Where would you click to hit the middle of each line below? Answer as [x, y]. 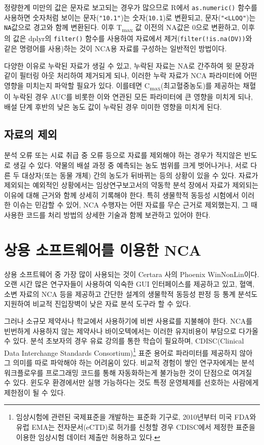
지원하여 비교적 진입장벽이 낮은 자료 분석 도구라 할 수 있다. [97, 304]
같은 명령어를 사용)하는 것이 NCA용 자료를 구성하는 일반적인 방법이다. [115, 48]
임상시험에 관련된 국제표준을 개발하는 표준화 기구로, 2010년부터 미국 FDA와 [136, 417]
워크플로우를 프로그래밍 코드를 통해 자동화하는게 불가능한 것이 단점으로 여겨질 [128, 372]
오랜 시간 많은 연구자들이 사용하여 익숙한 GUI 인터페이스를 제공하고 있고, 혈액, [129, 284]
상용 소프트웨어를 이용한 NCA [103, 249]
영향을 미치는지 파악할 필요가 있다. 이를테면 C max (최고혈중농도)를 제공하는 [122, 86]
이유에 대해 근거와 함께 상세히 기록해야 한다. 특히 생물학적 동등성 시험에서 [122, 195]
